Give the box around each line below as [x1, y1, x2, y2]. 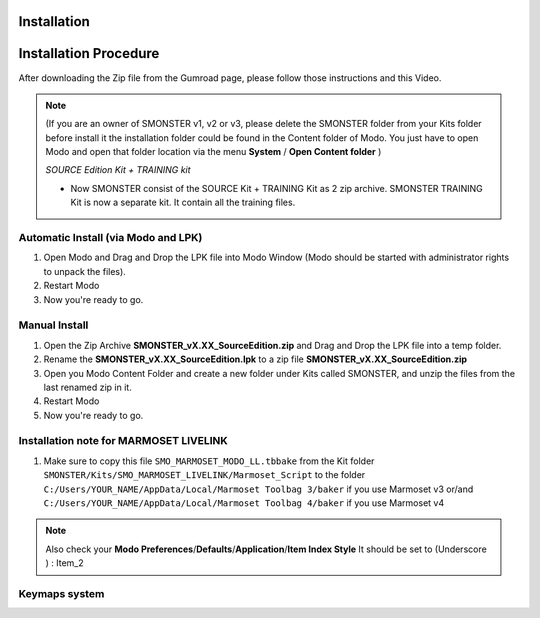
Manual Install [18, 318, 89, 332]
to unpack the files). [43, 265, 127, 277]
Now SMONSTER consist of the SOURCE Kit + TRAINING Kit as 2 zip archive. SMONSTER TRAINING [70, 182, 484, 194]
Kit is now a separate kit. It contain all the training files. [70, 196, 296, 209]
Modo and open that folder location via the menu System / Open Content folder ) [45, 146, 382, 158]
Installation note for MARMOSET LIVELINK [18, 434, 229, 448]
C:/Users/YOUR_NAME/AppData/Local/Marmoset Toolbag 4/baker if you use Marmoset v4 [43, 496, 445, 509]
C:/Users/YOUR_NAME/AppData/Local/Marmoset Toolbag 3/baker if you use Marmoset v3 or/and [43, 483, 474, 495]
